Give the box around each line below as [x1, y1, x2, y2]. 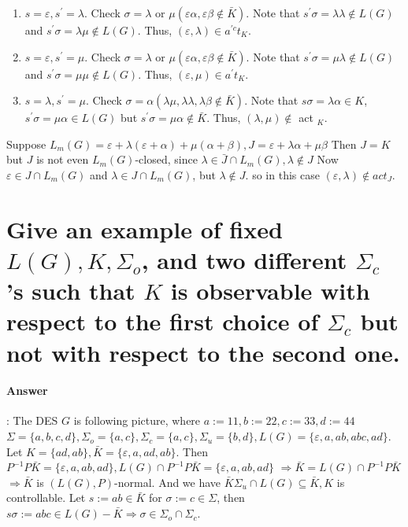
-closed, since [135, 151, 198, 168]
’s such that [6, 275, 135, 307]
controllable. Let [6, 489, 86, 506]
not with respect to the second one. [6, 336, 400, 368]
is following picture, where [73, 412, 201, 429]
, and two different [141, 243, 347, 275]
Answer [6, 382, 48, 399]
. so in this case [245, 166, 320, 182]
